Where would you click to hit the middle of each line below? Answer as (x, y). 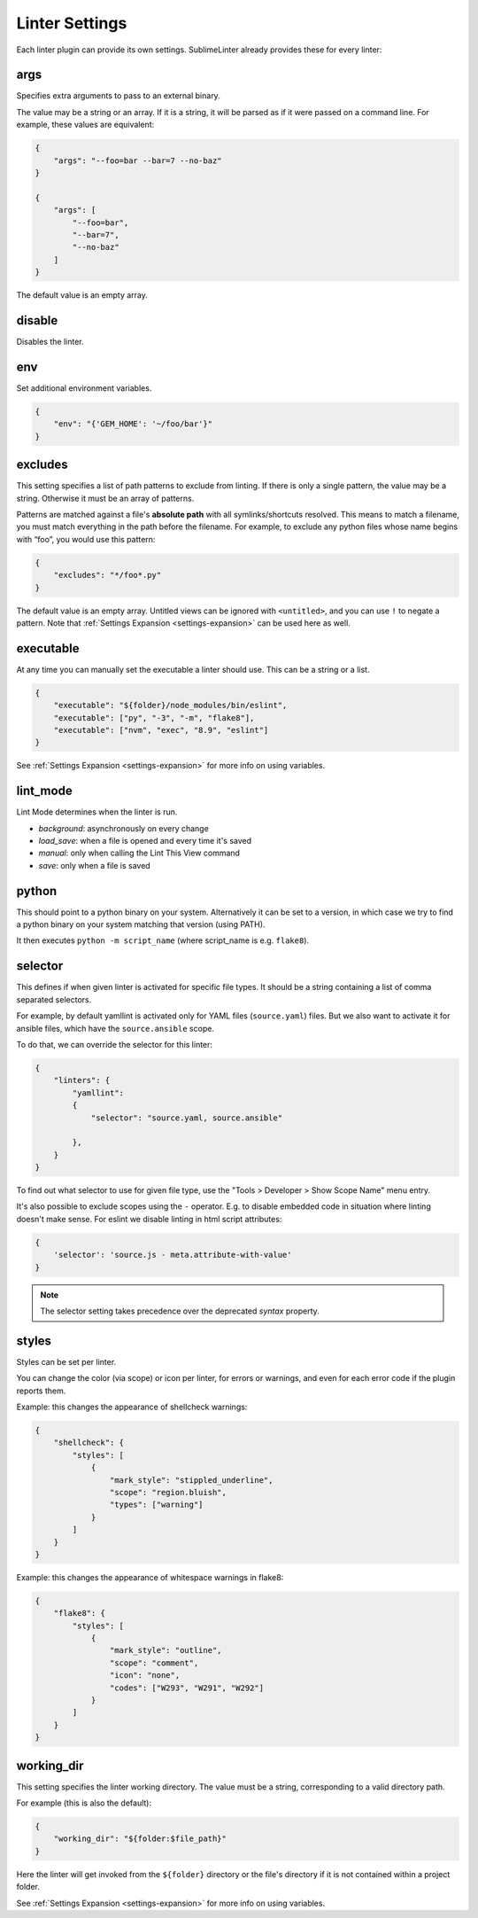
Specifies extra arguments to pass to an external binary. (118, 96)
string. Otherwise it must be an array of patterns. (105, 498)
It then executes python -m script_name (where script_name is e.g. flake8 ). (163, 940)
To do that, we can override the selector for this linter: (114, 1044)
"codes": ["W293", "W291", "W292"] (187, 1688)
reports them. (41, 1391)
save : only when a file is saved (94, 865)
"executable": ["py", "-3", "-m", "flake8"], (154, 717)
